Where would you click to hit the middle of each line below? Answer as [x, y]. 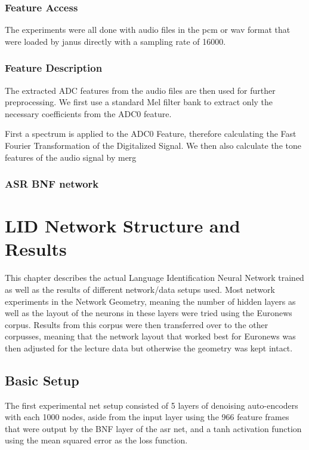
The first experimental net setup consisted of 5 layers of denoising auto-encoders [152, 405]
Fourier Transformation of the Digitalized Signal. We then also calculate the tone [153, 145]
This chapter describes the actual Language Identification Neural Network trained [154, 278]
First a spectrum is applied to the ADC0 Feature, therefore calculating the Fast [151, 134]
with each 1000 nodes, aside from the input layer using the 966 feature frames [147, 417]
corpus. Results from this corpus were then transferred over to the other [137, 324]
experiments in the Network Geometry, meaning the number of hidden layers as [150, 301]
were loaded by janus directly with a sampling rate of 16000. [115, 41]
